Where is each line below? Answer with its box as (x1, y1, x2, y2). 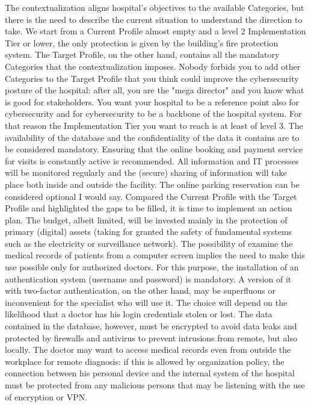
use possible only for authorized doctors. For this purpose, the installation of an (5, 261, 299, 273)
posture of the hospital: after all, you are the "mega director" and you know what (5, 84, 304, 96)
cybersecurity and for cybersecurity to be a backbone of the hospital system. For (5, 107, 302, 120)
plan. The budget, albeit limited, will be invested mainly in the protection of (5, 213, 288, 226)
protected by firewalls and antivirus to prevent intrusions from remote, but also (5, 331, 298, 344)
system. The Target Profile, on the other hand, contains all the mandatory (5, 48, 280, 61)
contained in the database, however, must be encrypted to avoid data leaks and (5, 320, 297, 332)
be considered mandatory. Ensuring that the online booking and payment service (5, 143, 303, 155)
